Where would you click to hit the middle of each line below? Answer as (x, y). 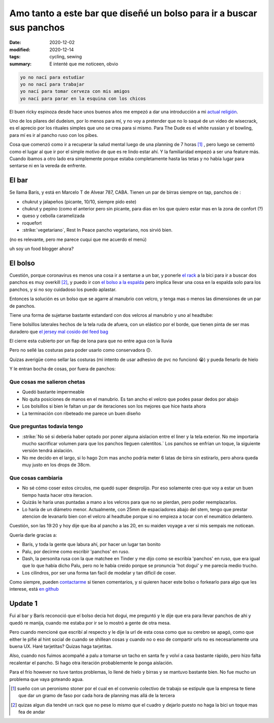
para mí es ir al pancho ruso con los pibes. (54, 135)
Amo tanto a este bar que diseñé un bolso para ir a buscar (133, 13)
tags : (15, 57)
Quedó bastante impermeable (53, 392)
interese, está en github (34, 589)
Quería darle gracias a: (33, 535)
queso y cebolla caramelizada (53, 216)
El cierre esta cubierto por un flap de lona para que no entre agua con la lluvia (91, 341)
